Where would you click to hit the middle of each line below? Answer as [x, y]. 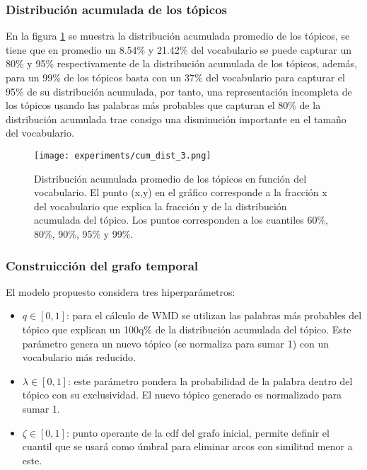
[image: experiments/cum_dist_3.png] [123, 155]
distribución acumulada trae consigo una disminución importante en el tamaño [176, 119]
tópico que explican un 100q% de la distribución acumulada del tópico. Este [187, 329]
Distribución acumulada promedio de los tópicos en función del [170, 178]
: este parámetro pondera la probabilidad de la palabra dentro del [210, 380]
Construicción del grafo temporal [102, 265]
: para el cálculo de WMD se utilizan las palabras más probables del [214, 315]
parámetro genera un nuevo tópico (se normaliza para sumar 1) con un [176, 343]
